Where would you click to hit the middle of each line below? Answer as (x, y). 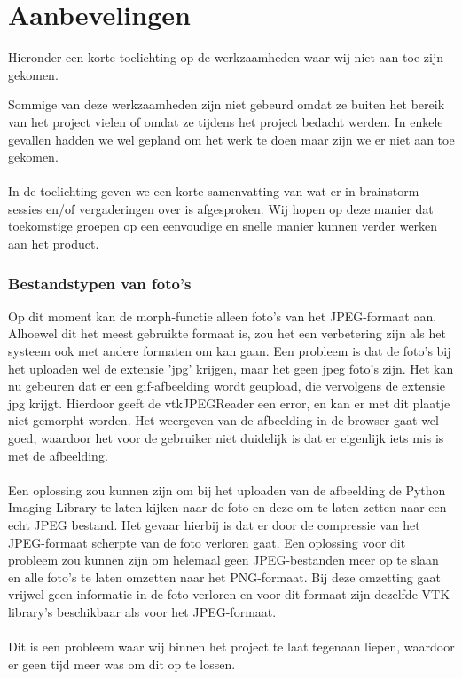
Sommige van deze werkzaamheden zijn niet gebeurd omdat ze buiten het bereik (227, 104)
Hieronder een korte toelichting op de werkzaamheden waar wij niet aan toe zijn (226, 57)
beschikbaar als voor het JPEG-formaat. (167, 611)
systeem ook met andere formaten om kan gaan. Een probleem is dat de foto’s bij (230, 351)
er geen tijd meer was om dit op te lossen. (122, 663)
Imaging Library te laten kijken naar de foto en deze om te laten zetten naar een (227, 507)
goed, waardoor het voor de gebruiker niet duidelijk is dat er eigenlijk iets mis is (226, 438)
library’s (31, 611)
